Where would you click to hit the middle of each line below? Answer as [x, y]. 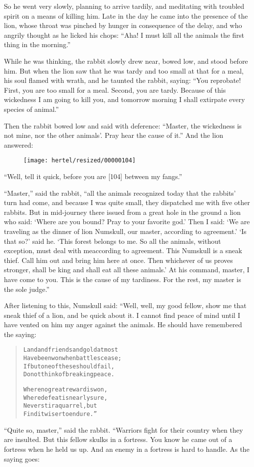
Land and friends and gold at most [71, 350]
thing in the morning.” [37, 44]
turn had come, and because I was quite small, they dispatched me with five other [127, 202]
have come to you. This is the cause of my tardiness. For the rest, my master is [123, 279]
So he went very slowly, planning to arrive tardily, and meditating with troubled [124, 6]
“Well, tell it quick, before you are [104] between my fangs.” [93, 176]
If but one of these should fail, [69, 366]
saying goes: [22, 458]
